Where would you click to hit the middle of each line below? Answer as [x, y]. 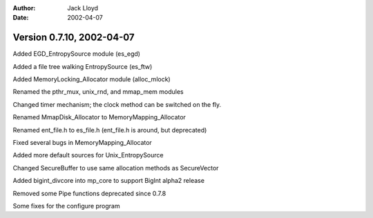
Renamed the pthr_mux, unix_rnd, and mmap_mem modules [98, 92]
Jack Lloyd [83, 8]
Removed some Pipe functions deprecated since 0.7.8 [89, 193]
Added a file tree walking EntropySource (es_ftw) [83, 66]
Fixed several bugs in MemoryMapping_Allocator [82, 143]
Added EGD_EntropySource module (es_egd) [77, 54]
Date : [21, 18]
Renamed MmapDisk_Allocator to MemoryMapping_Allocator [99, 117]
